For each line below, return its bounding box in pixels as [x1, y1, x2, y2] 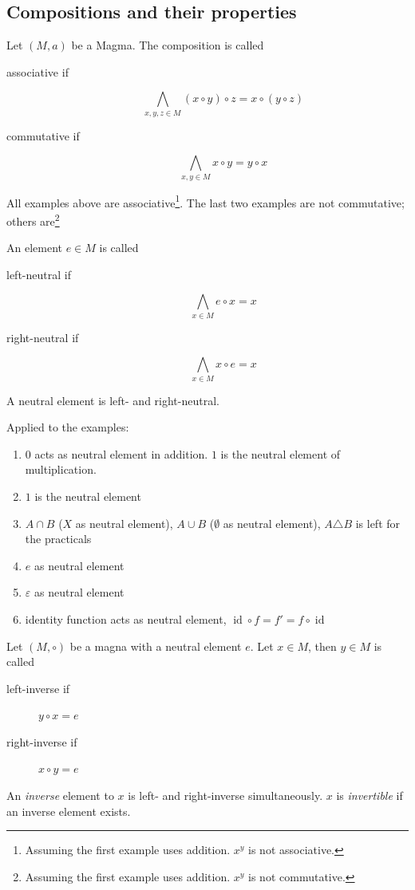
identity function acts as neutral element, [25, 610, 227, 627]
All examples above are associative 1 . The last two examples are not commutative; [6, 191, 405, 211]
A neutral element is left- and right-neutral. [6, 392, 219, 408]
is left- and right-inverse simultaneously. [128, 787, 323, 804]
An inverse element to [6, 787, 114, 804]
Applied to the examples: [6, 419, 129, 435]
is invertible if [336, 787, 403, 804]
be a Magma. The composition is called [71, 37, 264, 53]
